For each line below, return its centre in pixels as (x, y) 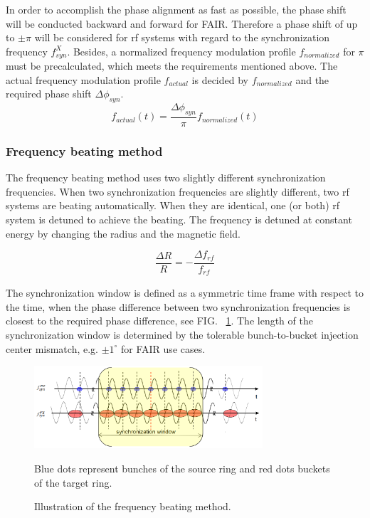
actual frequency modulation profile (83, 79)
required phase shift (49, 94)
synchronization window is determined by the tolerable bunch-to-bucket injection (182, 334)
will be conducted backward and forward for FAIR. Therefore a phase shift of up (182, 23)
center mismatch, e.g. (52, 348)
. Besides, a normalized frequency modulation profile (181, 51)
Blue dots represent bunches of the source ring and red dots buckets (182, 468)
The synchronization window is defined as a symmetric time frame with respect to (185, 293)
